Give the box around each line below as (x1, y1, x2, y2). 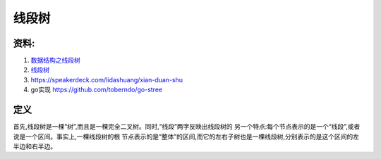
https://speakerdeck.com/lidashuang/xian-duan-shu (30, 75, 183, 84)
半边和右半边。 (13, 141, 56, 151)
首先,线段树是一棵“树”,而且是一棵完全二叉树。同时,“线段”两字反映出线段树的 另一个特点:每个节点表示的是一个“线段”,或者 (13, 122, 361, 131)
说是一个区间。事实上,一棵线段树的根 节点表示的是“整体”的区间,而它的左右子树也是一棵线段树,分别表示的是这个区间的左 (13, 132, 360, 141)
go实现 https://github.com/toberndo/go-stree (30, 85, 162, 94)
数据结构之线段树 (30, 56, 80, 65)
